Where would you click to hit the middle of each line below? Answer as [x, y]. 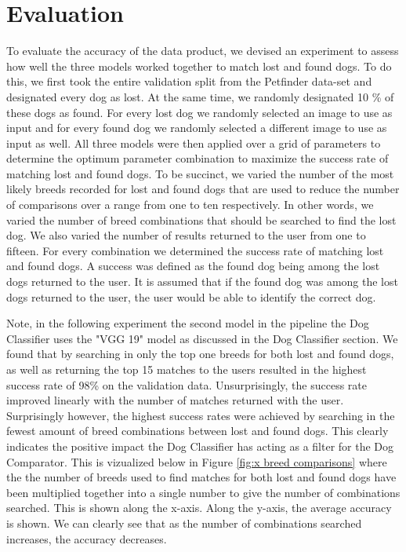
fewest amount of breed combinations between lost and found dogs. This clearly [198, 431]
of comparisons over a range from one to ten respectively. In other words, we [190, 205]
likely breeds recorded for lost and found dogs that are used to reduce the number [203, 189]
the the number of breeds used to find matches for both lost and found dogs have [201, 477]
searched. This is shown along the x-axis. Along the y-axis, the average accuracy [199, 508]
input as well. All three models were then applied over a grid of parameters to [194, 143]
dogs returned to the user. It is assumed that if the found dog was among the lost [202, 281]
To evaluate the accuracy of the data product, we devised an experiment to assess [203, 51]
